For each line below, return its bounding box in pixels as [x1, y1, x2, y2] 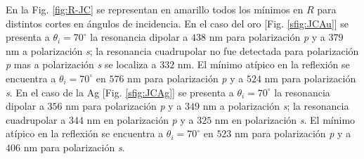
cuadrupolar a [6, 112, 66, 127]
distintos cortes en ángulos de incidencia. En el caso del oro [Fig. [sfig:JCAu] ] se [6, 15, 349, 30]
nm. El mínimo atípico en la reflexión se [177, 57, 350, 72]
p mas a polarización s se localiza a [6, 57, 157, 72]
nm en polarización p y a [86, 112, 194, 127]
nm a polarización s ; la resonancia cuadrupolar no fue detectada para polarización [6, 43, 359, 58]
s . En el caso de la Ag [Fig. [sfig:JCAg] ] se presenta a [6, 84, 234, 99]
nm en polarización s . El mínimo [214, 112, 356, 127]
